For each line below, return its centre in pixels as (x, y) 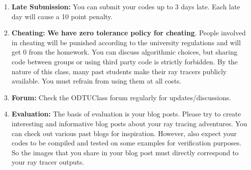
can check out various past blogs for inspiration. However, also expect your (124, 133)
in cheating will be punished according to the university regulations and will (126, 42)
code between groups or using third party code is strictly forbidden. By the (125, 61)
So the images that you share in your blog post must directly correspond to (125, 152)
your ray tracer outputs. (48, 162)
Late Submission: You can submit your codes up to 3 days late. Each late (126, 6)
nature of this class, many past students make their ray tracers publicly (119, 71)
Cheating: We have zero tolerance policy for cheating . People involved (129, 33)
